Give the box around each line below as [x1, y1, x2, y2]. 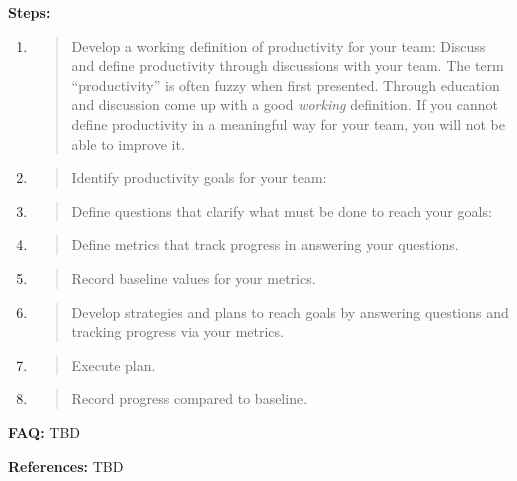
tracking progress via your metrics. [71, 321, 284, 342]
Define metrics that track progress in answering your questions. [71, 234, 459, 255]
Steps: [8, 2, 51, 22]
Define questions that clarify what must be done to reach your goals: [71, 200, 492, 221]
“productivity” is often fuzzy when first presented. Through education [71, 74, 500, 95]
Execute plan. [71, 354, 156, 375]
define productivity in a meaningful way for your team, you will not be [71, 113, 505, 134]
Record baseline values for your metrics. [71, 267, 316, 288]
